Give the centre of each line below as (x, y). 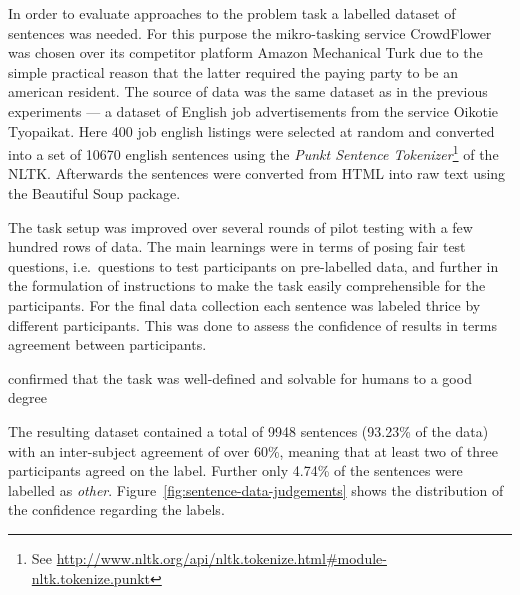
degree (27, 397)
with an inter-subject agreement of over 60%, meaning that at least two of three (253, 450)
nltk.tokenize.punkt (91, 577)
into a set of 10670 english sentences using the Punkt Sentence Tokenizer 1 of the (253, 152)
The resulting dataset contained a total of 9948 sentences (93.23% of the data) (248, 430)
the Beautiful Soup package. (94, 193)
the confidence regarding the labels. (116, 509)
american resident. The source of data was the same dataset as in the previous (248, 91)
